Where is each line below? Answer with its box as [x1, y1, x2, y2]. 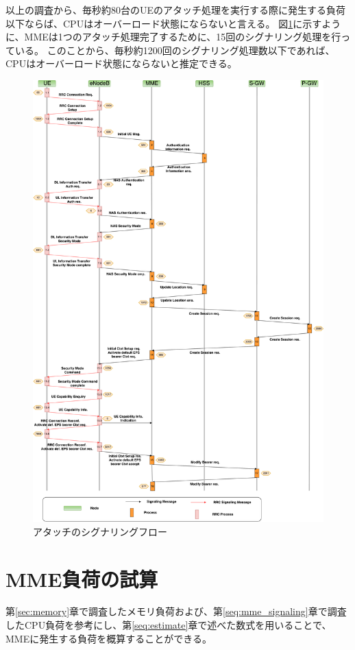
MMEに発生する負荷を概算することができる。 [5, 631, 212, 645]
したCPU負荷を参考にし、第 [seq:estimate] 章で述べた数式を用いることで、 [5, 618, 332, 632]
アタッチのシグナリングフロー [33, 524, 167, 538]
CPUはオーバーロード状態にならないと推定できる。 [5, 56, 237, 71]
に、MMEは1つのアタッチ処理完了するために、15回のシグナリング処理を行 [5, 29, 341, 44]
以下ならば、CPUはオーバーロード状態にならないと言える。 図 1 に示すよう [5, 16, 341, 30]
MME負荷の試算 [5, 564, 158, 592]
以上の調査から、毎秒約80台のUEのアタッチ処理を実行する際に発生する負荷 [5, 3, 346, 16]
